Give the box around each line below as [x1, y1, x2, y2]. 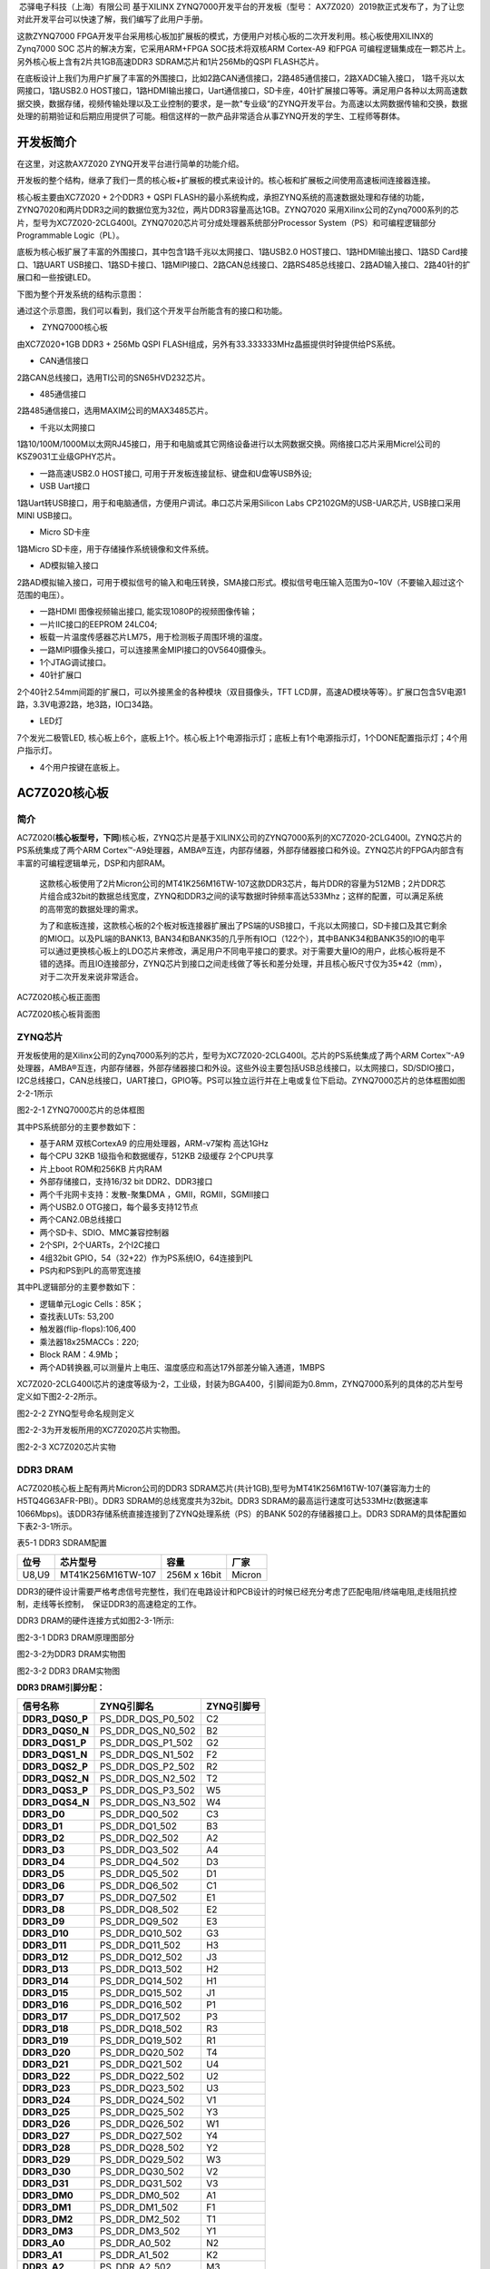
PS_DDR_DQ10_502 [99, 1927, 183, 1940]
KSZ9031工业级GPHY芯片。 [16, 451, 122, 462]
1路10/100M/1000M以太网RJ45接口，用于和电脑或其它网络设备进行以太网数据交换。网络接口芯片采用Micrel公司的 [16, 438, 441, 449]
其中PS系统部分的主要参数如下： [16, 1121, 139, 1132]
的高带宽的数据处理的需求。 [39, 903, 143, 914]
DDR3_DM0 [22, 2189, 74, 2202]
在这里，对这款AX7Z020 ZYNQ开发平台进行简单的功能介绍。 [16, 159, 244, 170]
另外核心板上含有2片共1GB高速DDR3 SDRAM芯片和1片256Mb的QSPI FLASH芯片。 [16, 55, 324, 67]
